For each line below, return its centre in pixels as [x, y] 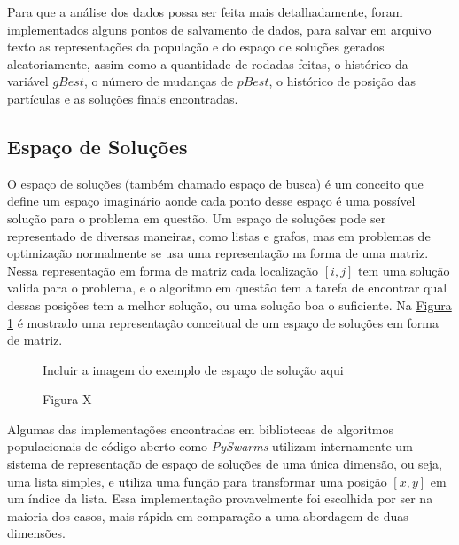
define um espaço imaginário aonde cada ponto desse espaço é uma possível [211, 201]
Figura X [67, 399]
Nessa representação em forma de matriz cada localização [163, 270]
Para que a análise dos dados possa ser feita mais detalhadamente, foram [205, 12]
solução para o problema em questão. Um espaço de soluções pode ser [197, 218]
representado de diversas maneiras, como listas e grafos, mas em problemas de [219, 235]
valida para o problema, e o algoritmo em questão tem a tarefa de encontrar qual [227, 288]
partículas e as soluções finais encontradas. [123, 98]
